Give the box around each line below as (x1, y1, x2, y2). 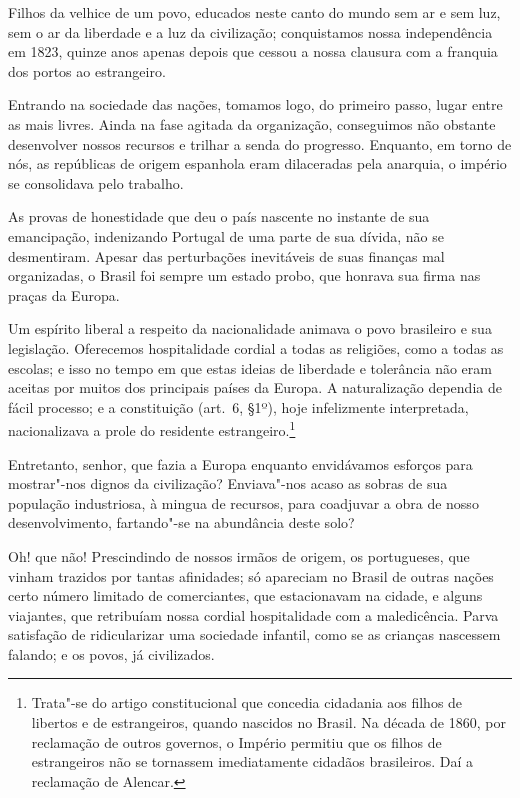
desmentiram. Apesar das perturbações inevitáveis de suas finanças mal (8, 245, 445, 266)
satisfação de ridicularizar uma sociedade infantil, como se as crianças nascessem (8, 624, 501, 645)
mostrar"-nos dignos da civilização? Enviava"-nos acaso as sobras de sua (8, 473, 448, 494)
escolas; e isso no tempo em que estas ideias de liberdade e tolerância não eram (8, 357, 492, 378)
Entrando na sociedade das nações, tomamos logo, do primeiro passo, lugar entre (8, 94, 503, 115)
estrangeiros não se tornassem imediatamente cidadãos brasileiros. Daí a (31, 751, 473, 772)
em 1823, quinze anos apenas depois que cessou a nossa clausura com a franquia (8, 41, 498, 62)
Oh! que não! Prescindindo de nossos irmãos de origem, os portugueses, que (8, 545, 470, 566)
